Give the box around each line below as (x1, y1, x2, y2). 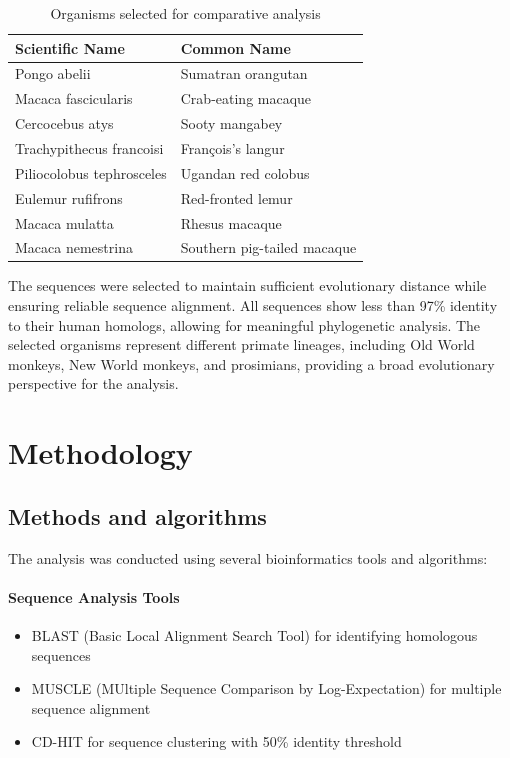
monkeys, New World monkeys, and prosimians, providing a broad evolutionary (8, 353, 495, 374)
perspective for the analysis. (8, 373, 179, 394)
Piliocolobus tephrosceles (15, 162, 167, 183)
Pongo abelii (15, 63, 91, 84)
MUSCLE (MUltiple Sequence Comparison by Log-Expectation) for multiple (31, 678, 502, 699)
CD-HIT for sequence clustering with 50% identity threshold (31, 731, 402, 752)
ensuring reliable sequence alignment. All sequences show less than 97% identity (8, 295, 498, 316)
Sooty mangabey (180, 113, 283, 134)
